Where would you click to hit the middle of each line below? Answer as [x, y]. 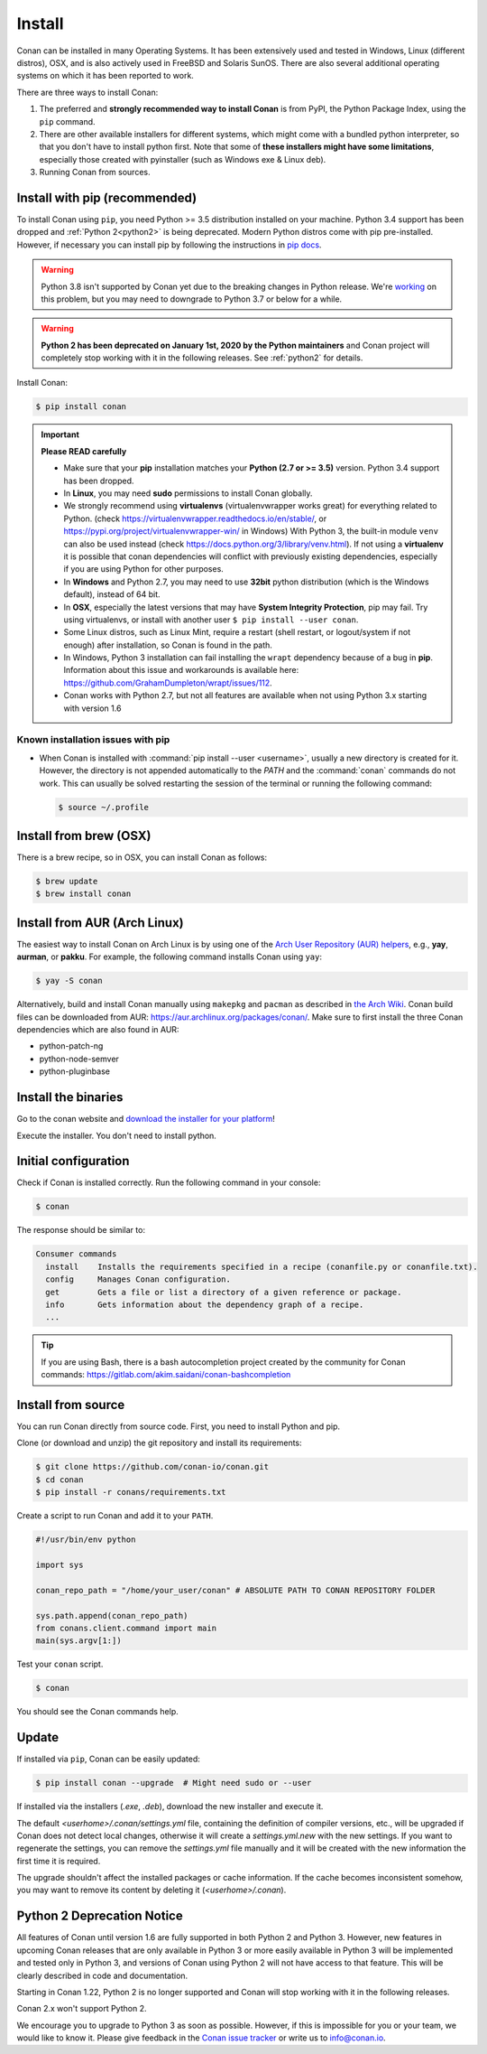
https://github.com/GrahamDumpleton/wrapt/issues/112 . [168, 683]
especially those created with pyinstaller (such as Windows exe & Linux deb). [183, 159]
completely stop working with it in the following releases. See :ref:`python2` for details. [202, 358]
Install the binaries [70, 1097]
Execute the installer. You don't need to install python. [116, 1135]
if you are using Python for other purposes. [144, 569]
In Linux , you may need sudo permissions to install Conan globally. [188, 493]
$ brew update [67, 882]
